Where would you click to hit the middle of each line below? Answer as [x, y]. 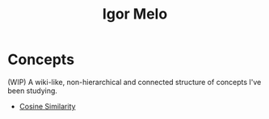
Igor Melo [135, 14]
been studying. [33, 91]
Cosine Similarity [47, 106]
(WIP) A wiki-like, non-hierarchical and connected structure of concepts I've [134, 82]
